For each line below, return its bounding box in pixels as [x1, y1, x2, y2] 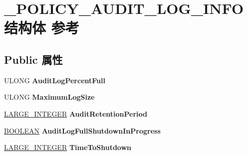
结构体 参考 [4, 17, 79, 38]
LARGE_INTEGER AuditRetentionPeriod [4, 108, 148, 119]
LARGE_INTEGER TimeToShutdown [4, 142, 132, 153]
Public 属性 [4, 51, 63, 67]
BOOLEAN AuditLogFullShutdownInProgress [4, 125, 161, 136]
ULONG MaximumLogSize [4, 92, 95, 102]
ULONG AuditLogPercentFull [4, 75, 105, 85]
